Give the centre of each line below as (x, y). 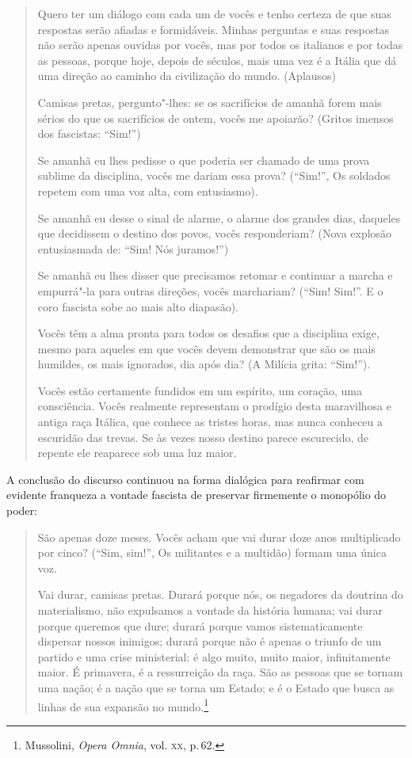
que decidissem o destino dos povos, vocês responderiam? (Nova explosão (215, 233)
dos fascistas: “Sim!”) (89, 133)
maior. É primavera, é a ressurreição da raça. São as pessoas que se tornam (220, 672)
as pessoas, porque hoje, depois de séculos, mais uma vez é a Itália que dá (217, 60)
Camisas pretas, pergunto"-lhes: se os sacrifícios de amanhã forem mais (210, 102)
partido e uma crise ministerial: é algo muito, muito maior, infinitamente (214, 656)
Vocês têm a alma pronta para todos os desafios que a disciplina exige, (208, 333)
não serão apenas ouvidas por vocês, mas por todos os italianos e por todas (220, 45)
